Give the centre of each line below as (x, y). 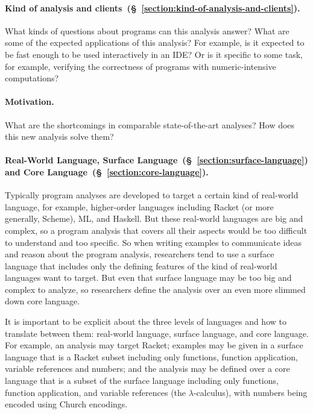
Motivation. (30, 102)
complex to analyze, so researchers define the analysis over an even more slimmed (155, 289)
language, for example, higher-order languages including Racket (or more (139, 206)
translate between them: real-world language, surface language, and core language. (157, 333)
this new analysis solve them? (59, 136)
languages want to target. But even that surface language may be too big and (148, 278)
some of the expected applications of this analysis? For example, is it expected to (155, 42)
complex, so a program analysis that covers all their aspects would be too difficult (156, 230)
